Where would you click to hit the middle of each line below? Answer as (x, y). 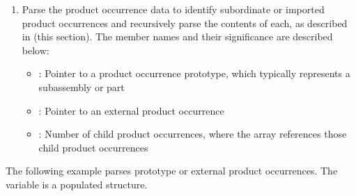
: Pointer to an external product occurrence (131, 110)
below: (36, 50)
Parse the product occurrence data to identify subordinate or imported (173, 9)
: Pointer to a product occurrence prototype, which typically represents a (194, 73)
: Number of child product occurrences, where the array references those (193, 134)
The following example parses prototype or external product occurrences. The (172, 171)
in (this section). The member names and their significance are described (177, 36)
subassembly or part (82, 87)
